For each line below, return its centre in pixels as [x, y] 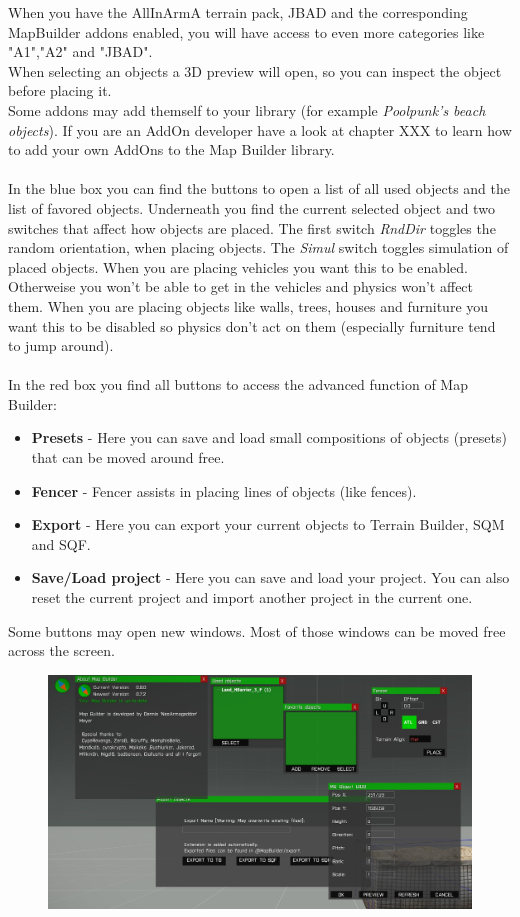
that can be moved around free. [128, 457]
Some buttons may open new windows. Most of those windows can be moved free [257, 630]
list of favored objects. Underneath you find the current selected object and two [251, 207]
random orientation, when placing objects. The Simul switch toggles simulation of [258, 247]
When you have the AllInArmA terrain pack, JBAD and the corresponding [238, 12]
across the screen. [61, 650]
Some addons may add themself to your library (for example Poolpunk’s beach [247, 109]
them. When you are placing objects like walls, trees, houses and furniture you [248, 305]
